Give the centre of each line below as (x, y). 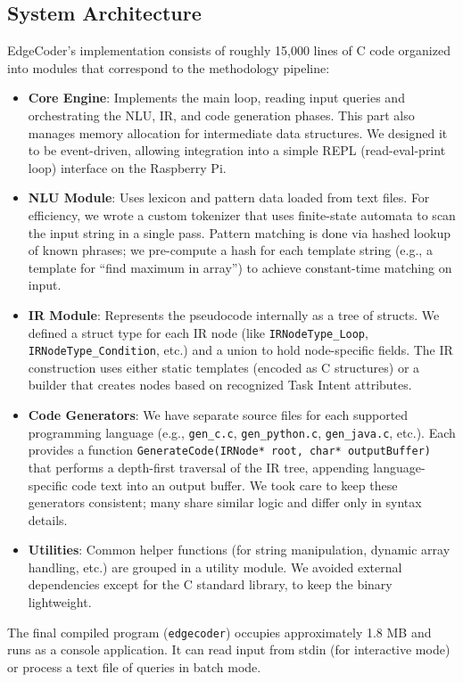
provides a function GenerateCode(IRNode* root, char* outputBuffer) (229, 450)
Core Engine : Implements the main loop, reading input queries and (216, 98)
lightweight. (60, 602)
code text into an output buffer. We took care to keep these (235, 485)
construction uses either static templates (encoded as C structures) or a (224, 367)
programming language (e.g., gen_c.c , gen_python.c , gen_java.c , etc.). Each (242, 432)
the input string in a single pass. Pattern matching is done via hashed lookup (240, 232)
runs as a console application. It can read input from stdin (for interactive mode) (229, 649)
